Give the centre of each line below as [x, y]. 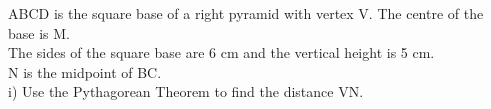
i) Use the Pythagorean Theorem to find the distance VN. [186, 91]
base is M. [39, 32]
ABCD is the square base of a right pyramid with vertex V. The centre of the [246, 13]
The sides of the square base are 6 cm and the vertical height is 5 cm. [221, 52]
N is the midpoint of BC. [85, 71]
